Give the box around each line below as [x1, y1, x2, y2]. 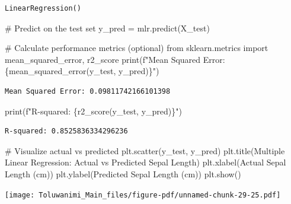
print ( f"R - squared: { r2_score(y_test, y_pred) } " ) [5, 104, 182, 117]
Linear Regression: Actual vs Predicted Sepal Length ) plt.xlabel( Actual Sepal [5, 156, 286, 168]
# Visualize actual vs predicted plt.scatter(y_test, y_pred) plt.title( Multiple [5, 144, 285, 157]
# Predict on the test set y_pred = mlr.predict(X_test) [5, 21, 210, 34]
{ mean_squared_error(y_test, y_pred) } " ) [5, 65, 159, 77]
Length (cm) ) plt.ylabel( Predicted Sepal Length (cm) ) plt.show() [5, 167, 241, 180]
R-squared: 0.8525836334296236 [5, 127, 128, 136]
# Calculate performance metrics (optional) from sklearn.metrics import [5, 42, 268, 54]
